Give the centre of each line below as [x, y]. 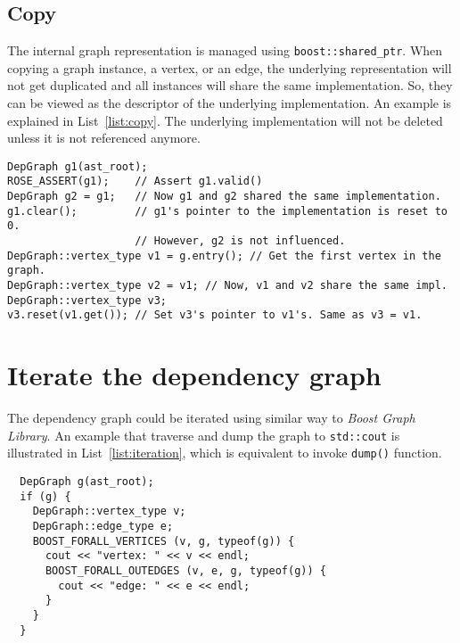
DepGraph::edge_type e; [103, 527]
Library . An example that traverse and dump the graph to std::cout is [204, 435]
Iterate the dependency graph [194, 375]
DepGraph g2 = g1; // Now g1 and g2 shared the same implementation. [224, 197]
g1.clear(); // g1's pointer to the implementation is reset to [227, 211]
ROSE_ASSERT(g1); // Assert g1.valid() [135, 181]
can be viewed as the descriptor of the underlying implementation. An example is [230, 103]
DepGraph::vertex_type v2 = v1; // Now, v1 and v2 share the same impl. [227, 286]
